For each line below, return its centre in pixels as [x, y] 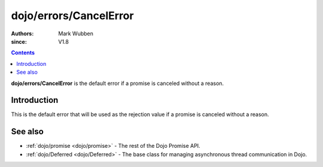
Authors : [22, 34]
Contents [23, 53]
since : [19, 41]
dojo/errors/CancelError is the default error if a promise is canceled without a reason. [118, 83]
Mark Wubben [76, 34]
